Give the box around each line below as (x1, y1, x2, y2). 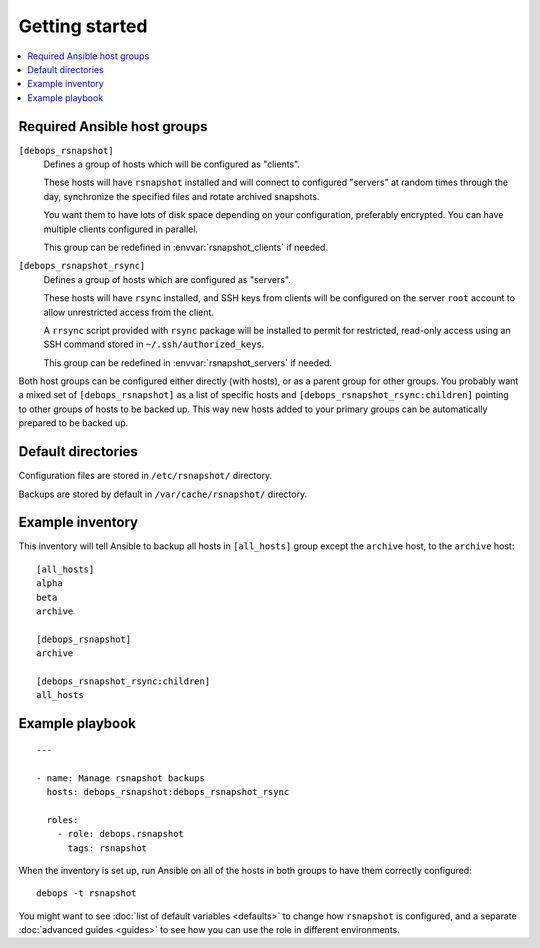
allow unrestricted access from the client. (43, 306, 215, 318)
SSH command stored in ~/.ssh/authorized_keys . (43, 338, 265, 350)
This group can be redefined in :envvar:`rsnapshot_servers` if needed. (43, 356, 333, 369)
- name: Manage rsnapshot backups (36, 772, 205, 784)
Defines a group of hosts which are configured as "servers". (43, 273, 292, 285)
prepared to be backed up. (18, 417, 129, 429)
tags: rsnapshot (67, 842, 148, 854)
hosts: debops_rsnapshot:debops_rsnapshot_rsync (46, 786, 290, 797)
